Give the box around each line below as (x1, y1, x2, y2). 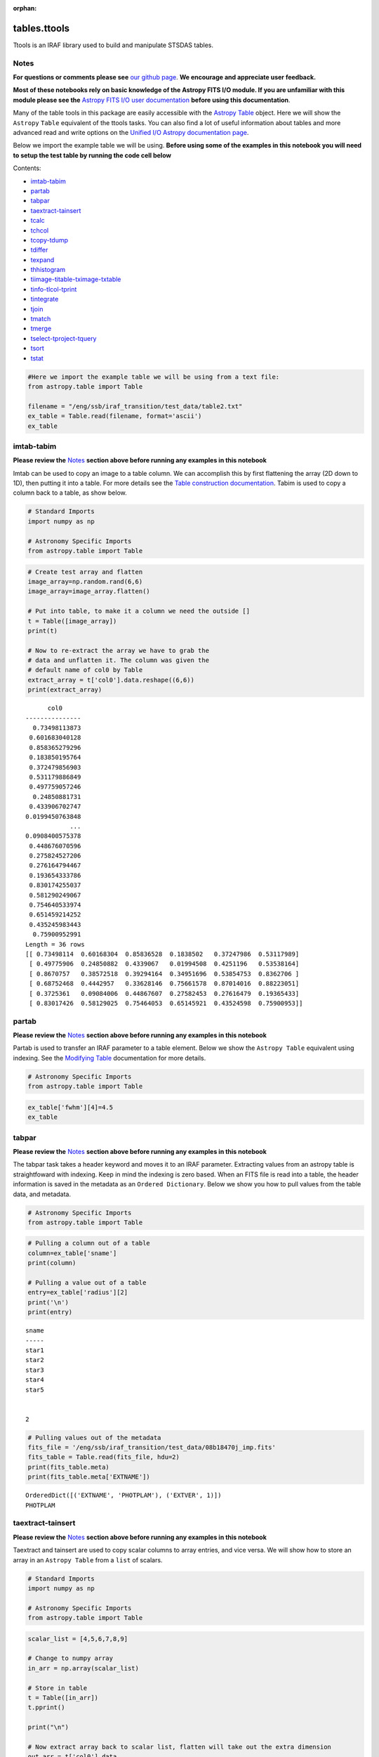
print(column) (27, 1259, 77, 1267)
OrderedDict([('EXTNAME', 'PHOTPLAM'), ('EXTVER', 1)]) (25, 1491, 222, 1500)
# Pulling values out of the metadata (27, 1434, 161, 1441)
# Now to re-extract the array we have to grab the (27, 647, 210, 654)
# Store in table (27, 1684, 88, 1692)
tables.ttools (13, 22, 70, 34)
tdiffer (30, 246, 48, 254)
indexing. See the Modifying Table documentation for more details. (13, 1053, 206, 1062)
